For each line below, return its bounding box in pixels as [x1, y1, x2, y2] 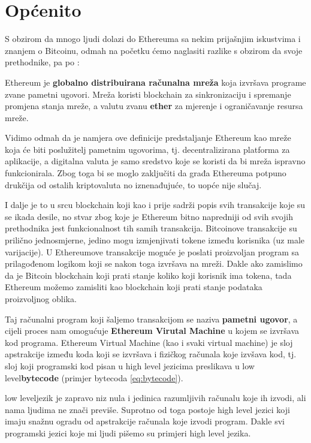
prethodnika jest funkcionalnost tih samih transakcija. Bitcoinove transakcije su [5, 222, 297, 234]
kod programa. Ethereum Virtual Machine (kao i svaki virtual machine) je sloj [5, 336, 293, 348]
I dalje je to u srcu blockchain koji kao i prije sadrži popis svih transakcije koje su [5, 198, 306, 211]
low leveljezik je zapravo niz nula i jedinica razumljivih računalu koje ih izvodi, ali [5, 391, 306, 404]
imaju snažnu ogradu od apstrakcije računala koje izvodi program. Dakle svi [5, 415, 285, 427]
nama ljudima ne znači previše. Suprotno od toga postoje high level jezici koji [5, 403, 290, 415]
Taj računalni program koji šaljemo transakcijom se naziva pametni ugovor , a [5, 312, 298, 325]
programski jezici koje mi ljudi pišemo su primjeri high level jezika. [5, 426, 251, 439]
